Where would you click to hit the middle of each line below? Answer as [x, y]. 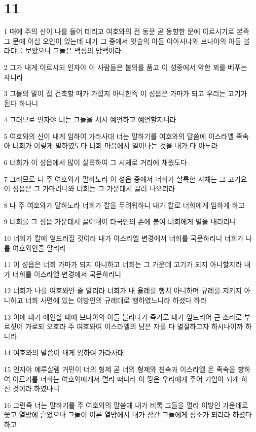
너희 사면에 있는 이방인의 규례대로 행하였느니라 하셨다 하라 [116, 300]
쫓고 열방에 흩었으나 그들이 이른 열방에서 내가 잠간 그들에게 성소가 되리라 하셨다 [128, 415]
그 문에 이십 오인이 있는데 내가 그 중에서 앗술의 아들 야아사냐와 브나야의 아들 [123, 41]
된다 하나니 [21, 103]
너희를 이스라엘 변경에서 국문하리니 [67, 274]
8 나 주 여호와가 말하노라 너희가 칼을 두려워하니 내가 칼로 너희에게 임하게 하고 [124, 205]
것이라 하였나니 [36, 388]
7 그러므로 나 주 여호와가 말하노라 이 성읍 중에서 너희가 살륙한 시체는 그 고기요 [126, 179]
